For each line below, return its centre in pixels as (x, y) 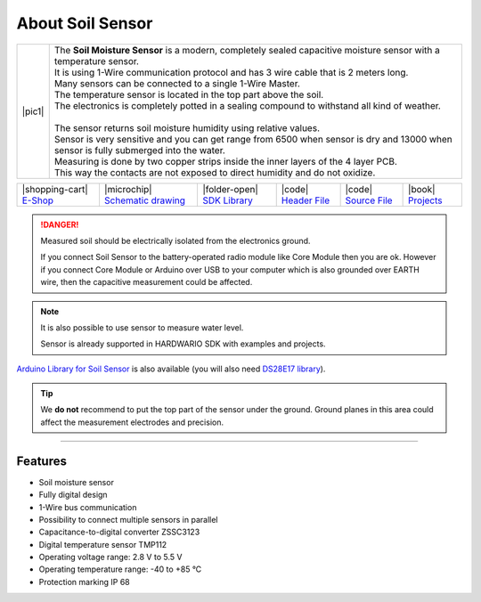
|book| (422, 189)
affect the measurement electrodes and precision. (132, 422)
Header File (306, 200)
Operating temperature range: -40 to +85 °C (120, 569)
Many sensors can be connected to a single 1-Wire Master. (177, 83)
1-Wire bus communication (88, 507)
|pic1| (33, 111)
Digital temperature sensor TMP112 (103, 544)
